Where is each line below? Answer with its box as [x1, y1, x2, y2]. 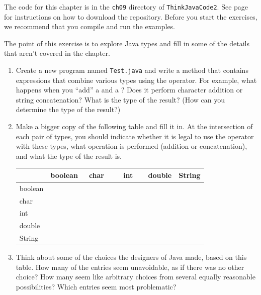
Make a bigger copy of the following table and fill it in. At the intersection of [16, 121, 253, 132]
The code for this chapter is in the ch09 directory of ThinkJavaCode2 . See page [4, 2, 248, 12]
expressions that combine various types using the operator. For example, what [16, 74, 257, 85]
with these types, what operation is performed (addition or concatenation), [16, 141, 247, 151]
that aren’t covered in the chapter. [4, 48, 110, 58]
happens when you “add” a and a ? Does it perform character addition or [16, 84, 243, 95]
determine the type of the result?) [16, 104, 121, 115]
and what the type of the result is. [16, 150, 122, 161]
